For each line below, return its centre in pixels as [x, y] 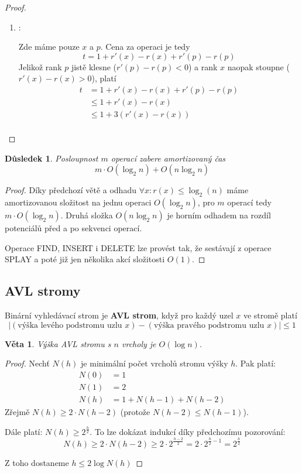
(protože [135, 411]
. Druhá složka [87, 215]
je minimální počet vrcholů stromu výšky [155, 363]
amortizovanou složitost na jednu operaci [78, 202]
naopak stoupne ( [258, 66]
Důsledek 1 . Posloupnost [52, 158]
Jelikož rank [40, 66]
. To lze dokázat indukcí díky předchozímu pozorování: [188, 431]
